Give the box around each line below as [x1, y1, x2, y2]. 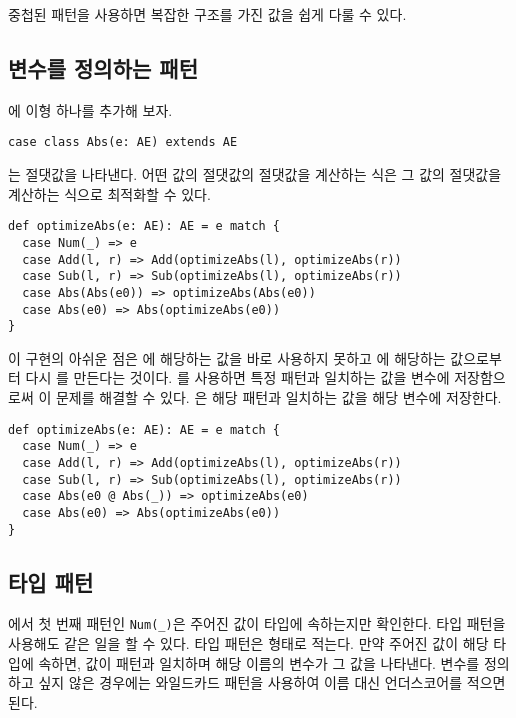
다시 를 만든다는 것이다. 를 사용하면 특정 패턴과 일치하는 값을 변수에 [25, 367, 450, 388]
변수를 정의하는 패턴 [8, 52, 198, 83]
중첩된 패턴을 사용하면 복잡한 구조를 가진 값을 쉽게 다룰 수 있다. [8, 4, 407, 24]
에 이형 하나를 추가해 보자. [8, 99, 173, 120]
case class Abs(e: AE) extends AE [8, 135, 238, 150]
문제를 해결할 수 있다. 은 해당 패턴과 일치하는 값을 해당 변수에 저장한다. [55, 387, 502, 408]
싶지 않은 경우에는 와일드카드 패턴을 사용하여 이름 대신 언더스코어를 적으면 [38, 672, 506, 693]
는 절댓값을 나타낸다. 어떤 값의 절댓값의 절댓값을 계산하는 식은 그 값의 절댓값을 [8, 164, 502, 185]
